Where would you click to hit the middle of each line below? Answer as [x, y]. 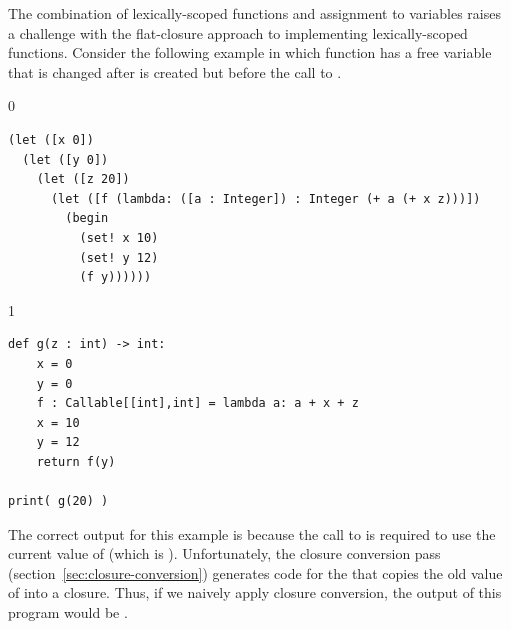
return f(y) [76, 461]
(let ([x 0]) [51, 139]
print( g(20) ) [58, 501]
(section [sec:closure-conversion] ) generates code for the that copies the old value [255, 572]
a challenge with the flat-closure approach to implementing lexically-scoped [238, 32]
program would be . [68, 612]
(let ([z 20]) [83, 179]
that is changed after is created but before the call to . [175, 71]
